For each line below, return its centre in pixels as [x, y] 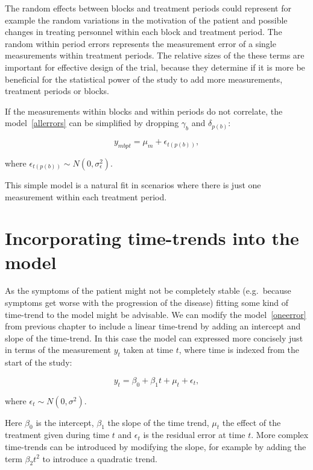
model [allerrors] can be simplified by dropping [92, 123]
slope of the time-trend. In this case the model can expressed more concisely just [154, 338]
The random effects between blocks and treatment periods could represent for [148, 8]
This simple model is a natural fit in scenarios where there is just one [133, 184]
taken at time [148, 350]
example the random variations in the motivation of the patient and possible [146, 20]
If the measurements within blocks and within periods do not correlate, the [144, 111]
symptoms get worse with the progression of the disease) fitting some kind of [147, 303]
